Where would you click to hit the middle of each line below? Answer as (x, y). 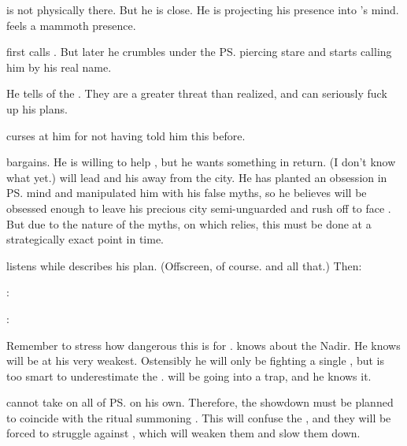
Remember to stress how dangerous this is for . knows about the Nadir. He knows (203, 345)
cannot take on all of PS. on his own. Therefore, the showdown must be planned (200, 402)
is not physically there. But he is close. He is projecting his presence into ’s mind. (203, 9)
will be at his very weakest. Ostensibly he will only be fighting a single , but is (195, 361)
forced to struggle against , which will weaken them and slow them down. (183, 433)
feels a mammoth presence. (71, 25)
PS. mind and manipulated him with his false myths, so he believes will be (187, 193)
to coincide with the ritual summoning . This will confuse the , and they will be (199, 417)
